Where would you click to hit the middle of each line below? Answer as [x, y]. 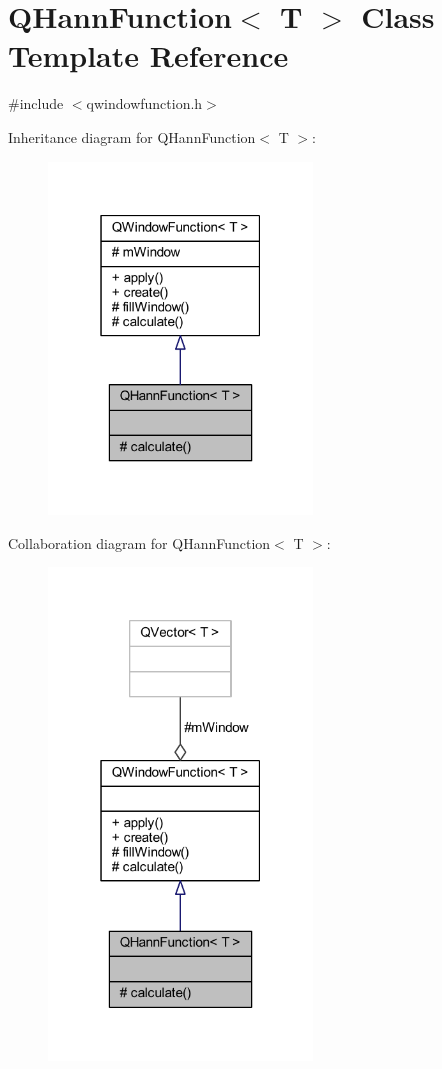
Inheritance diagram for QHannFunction [132, 136]
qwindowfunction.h [144, 103]
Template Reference [148, 55]
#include [36, 103]
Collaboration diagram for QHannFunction [139, 542]
